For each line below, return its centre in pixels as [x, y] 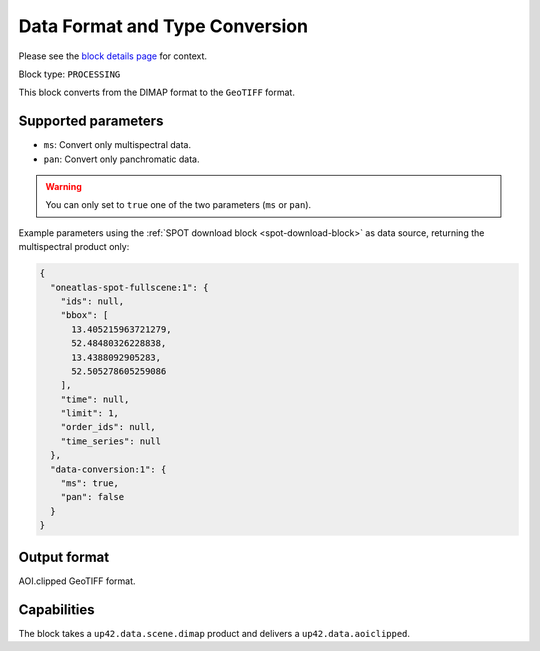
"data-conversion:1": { [108, 469]
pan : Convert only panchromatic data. [121, 159]
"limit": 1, [90, 413]
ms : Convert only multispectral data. [117, 145]
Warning [63, 187]
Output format [64, 556]
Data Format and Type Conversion [163, 26]
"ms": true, [90, 483]
